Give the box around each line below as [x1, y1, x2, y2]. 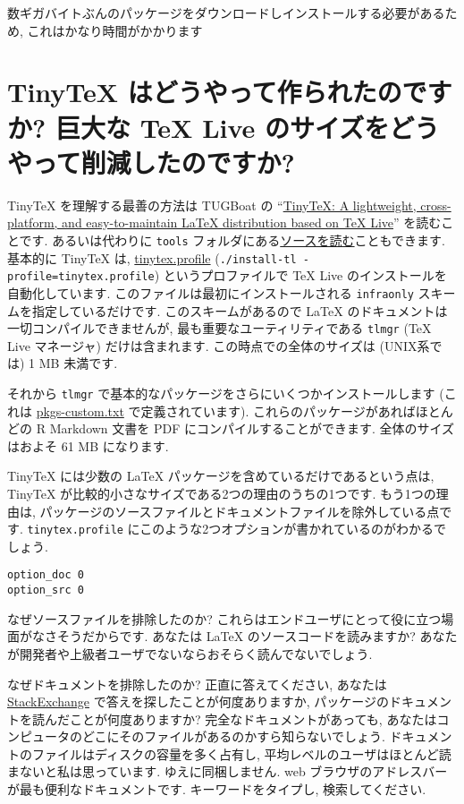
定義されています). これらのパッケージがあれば [140, 401, 416, 420]
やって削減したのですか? [7, 143, 295, 180]
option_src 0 [7, 584, 84, 597]
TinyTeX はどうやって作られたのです [7, 73, 452, 110]
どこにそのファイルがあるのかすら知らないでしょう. [81, 727, 385, 746]
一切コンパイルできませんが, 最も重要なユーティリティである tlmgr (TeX [7, 319, 432, 338]
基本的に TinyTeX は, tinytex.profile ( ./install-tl [7, 248, 297, 267]
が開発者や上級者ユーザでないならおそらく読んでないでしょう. [7, 644, 373, 663]
